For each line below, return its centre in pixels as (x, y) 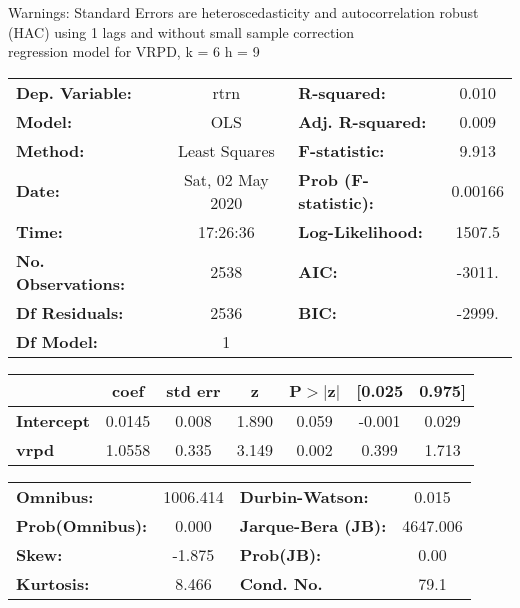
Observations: (71, 283)
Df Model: (57, 341)
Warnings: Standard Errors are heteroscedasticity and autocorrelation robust (243, 12)
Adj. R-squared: (362, 121)
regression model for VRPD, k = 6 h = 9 (134, 51)
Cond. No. (281, 583)
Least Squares (226, 150)
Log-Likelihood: (360, 231)
